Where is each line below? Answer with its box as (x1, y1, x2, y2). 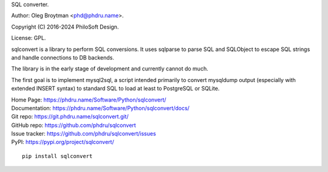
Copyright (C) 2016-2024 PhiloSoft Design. (11, 23, 119, 30)
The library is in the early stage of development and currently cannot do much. (11, 65, 209, 72)
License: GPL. (11, 34, 46, 42)
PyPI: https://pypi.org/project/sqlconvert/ (11, 139, 115, 146)
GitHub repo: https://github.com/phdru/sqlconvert (11, 122, 136, 129)
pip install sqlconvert (22, 153, 93, 159)
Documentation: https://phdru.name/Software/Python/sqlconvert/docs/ (11, 104, 190, 112)
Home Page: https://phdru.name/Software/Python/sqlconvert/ (11, 96, 166, 103)
